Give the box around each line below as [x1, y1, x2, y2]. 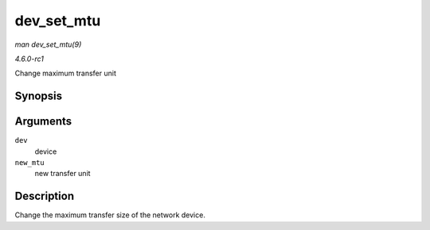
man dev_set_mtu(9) [14, 40, 82, 49]
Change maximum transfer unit [14, 68, 117, 79]
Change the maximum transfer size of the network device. [14, 210, 206, 220]
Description [14, 190, 75, 203]
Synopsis [14, 90, 63, 103]
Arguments [14, 115, 72, 128]
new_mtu [14, 159, 45, 167]
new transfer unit [34, 169, 91, 178]
